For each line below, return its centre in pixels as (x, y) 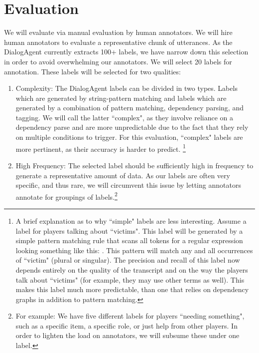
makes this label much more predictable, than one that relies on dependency (132, 289)
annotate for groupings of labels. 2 (66, 196)
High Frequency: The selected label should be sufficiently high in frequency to (134, 165)
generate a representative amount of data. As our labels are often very (123, 175)
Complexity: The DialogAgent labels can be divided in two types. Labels (127, 88)
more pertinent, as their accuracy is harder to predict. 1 (101, 148)
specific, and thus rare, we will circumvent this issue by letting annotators (128, 185)
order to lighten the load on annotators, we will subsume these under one (128, 335)
